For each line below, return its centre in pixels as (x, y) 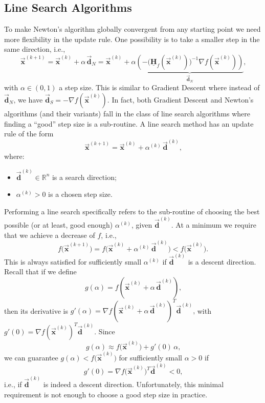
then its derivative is (36, 310)
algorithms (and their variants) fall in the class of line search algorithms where (127, 113)
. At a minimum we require (214, 225)
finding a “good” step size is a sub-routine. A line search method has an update (129, 123)
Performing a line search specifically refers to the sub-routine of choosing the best (132, 211)
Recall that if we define (40, 271)
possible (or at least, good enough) (59, 225)
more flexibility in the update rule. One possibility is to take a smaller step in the (132, 39)
